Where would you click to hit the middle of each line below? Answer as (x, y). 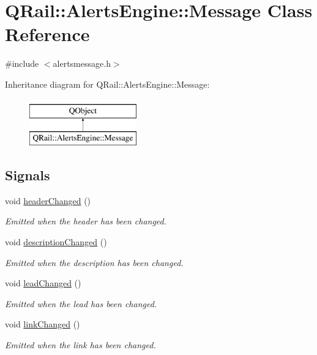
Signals (28, 175)
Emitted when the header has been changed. (86, 221)
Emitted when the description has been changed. (94, 262)
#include (22, 63)
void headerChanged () (48, 200)
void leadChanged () (43, 283)
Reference (47, 34)
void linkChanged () (43, 324)
